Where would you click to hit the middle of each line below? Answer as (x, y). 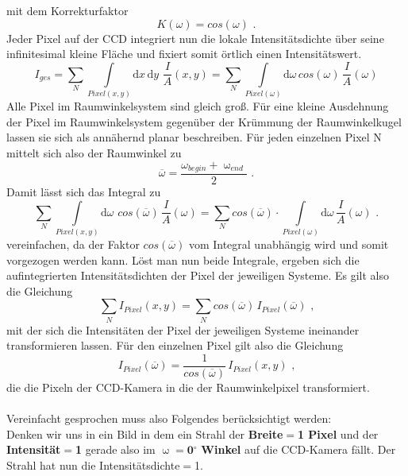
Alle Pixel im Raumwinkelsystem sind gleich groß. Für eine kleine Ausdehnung (198, 106)
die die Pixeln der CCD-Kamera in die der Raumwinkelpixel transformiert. (188, 387)
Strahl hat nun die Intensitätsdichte (93, 464)
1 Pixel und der (338, 433)
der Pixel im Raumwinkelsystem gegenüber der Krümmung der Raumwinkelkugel (204, 121)
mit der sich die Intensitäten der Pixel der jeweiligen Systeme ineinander (183, 329)
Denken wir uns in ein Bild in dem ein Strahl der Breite (145, 433)
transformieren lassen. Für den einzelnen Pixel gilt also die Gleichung (175, 345)
